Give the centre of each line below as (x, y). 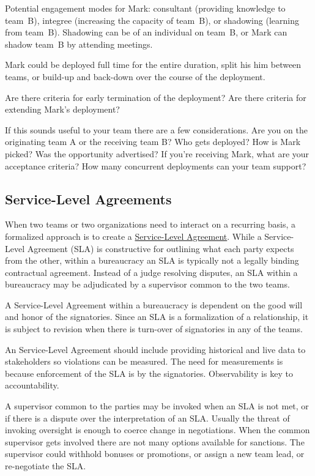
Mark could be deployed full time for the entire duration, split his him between (153, 65)
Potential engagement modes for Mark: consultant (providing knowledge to (145, 8)
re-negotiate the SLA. (46, 466)
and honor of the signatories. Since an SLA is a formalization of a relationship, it (157, 317)
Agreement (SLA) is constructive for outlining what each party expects (161, 248)
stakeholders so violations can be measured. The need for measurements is (144, 361)
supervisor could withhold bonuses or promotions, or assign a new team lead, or (155, 454)
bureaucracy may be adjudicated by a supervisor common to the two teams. (147, 284)
